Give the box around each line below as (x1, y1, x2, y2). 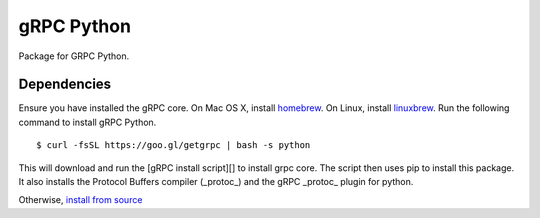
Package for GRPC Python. (18, 50, 130, 62)
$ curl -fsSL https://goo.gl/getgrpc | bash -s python (36, 140, 311, 151)
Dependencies (18, 76, 112, 93)
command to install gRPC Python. (18, 116, 157, 128)
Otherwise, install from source (18, 194, 143, 206)
